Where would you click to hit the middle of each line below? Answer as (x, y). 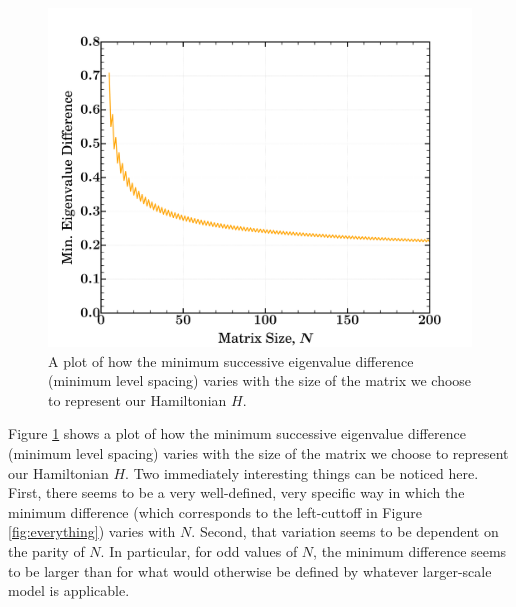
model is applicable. (69, 590)
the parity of (46, 551)
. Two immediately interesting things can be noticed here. (302, 472)
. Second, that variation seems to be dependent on (345, 531)
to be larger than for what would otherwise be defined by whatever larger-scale (250, 570)
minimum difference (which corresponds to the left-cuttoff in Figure (215, 511)
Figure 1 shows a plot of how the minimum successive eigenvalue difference (237, 433)
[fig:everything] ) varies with (92, 531)
